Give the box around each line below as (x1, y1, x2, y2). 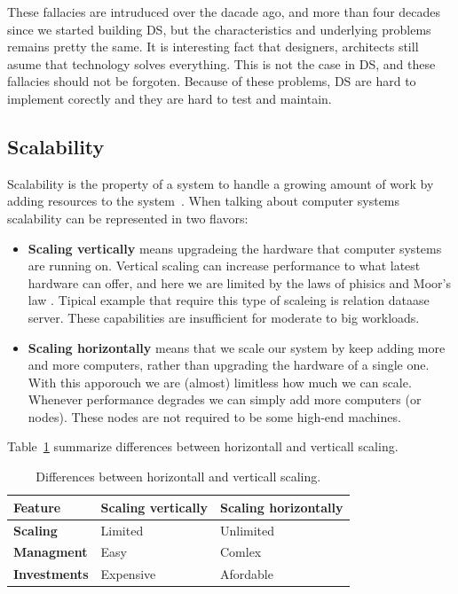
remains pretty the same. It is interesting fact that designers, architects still (7, 37, 419, 56)
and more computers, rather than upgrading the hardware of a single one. (28, 356, 430, 374)
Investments (13, 565, 89, 583)
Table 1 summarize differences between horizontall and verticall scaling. (7, 437, 399, 456)
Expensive (100, 565, 156, 583)
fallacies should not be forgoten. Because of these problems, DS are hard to (7, 72, 416, 90)
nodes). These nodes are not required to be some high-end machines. (28, 407, 401, 426)
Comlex (219, 543, 262, 561)
